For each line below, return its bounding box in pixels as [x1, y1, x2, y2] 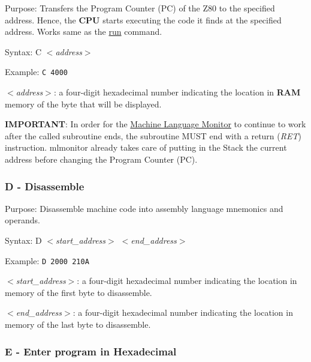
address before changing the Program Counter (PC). [5, 153, 198, 165]
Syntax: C [5, 45, 42, 58]
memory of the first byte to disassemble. [5, 286, 152, 298]
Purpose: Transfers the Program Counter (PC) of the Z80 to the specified [5, 2, 275, 14]
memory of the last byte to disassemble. [5, 318, 151, 331]
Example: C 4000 [5, 65, 68, 78]
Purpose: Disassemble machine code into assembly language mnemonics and [5, 202, 283, 214]
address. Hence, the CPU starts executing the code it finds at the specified [5, 13, 282, 26]
